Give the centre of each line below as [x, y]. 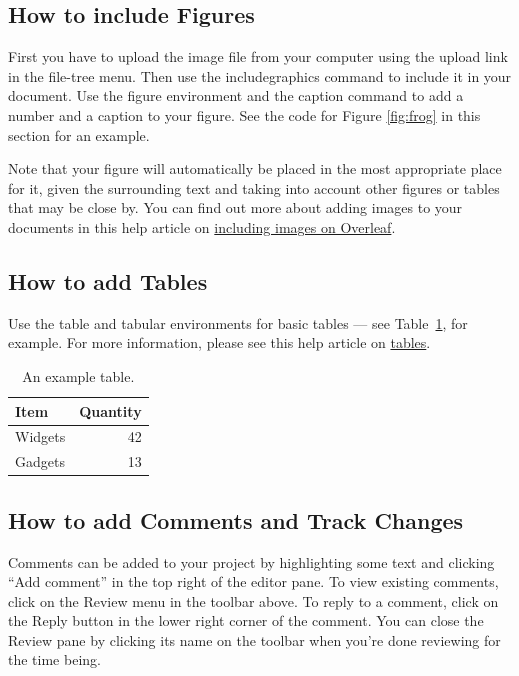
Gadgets [40, 461]
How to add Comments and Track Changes [236, 519]
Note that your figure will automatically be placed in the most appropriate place [255, 168]
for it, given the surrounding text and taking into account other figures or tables [254, 187]
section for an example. [79, 134]
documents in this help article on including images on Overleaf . [202, 226]
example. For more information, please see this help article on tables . [219, 342]
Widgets [40, 436]
